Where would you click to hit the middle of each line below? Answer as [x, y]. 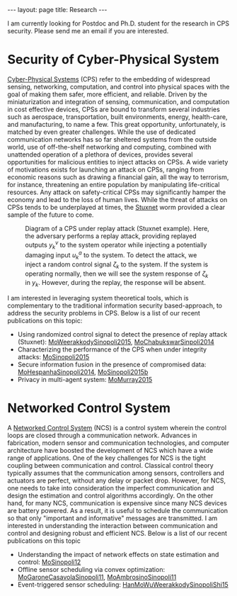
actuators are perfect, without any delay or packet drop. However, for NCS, [117, 480]
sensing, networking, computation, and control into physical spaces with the [118, 86]
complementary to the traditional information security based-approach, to [115, 305]
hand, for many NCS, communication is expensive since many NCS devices [117, 503]
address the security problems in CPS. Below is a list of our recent [104, 313]
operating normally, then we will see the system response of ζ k [117, 274]
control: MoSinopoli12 [49, 562]
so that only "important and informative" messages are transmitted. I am [112, 518]
